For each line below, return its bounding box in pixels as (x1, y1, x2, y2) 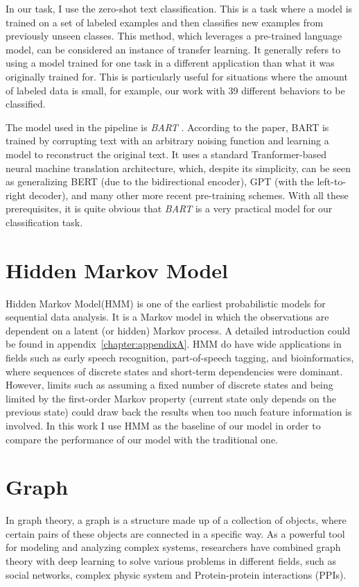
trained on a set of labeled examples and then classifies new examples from (6, 15, 324, 29)
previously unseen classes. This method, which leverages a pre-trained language (6, 28, 342, 43)
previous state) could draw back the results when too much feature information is (6, 405, 352, 419)
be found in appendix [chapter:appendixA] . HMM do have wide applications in (6, 337, 342, 351)
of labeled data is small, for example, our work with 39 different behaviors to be (6, 83, 345, 97)
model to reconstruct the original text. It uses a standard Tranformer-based (6, 146, 327, 161)
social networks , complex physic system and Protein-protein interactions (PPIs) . (6, 567, 347, 581)
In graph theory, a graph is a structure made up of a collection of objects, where (6, 513, 347, 527)
